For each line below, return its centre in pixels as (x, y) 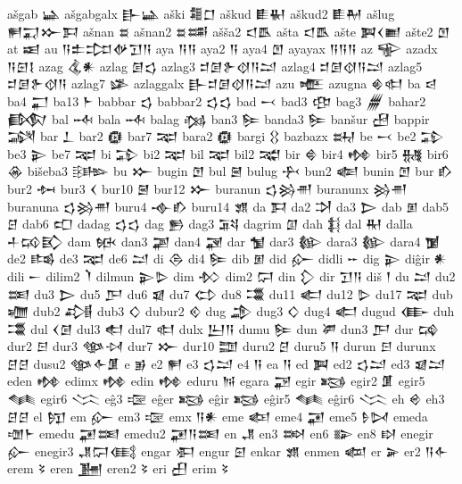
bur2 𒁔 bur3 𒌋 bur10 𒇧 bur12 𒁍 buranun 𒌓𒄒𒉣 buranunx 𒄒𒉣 (207, 188)
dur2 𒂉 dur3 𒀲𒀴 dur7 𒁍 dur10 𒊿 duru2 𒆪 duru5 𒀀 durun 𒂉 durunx (222, 346)
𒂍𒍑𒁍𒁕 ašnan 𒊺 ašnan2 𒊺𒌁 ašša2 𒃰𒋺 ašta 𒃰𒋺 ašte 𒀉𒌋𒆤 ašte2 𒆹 (229, 31)
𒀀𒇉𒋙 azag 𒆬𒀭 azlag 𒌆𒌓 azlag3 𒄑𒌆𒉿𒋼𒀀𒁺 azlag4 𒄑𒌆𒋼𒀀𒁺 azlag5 (215, 66)
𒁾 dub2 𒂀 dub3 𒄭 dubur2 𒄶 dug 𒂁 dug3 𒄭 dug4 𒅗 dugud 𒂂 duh (231, 311)
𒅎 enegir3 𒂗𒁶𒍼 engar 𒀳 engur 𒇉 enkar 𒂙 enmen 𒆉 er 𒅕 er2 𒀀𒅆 (228, 451)
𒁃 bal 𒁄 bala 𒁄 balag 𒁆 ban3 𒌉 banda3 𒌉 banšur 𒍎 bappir (219, 118)
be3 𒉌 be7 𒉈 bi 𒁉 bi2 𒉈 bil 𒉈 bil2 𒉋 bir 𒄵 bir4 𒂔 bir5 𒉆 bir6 (228, 153)
